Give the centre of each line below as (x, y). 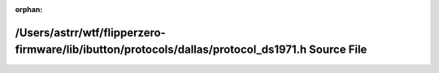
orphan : (29, 9)
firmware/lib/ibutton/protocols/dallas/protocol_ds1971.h (161, 50)
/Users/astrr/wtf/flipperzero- (90, 32)
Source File (338, 50)
